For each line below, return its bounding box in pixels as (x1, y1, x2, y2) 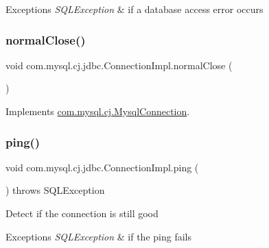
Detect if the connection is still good (5, 206, 159, 220)
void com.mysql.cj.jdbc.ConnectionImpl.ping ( (5, 160, 199, 174)
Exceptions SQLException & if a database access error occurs (5, 2, 264, 16)
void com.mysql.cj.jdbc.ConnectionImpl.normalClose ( (5, 58, 233, 72)
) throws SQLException (5, 183, 105, 197)
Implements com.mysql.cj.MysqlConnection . (5, 104, 190, 118)
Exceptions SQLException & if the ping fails (5, 229, 191, 243)
